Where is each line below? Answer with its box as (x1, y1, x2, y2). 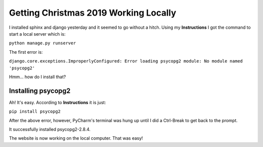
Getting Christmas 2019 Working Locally (9, 7, 176, 18)
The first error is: (9, 49, 43, 55)
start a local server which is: (9, 31, 66, 37)
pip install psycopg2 (9, 109, 61, 114)
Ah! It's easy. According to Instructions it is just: (9, 99, 106, 105)
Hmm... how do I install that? (9, 74, 66, 80)
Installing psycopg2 (9, 86, 71, 95)
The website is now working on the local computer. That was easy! (9, 135, 143, 141)
